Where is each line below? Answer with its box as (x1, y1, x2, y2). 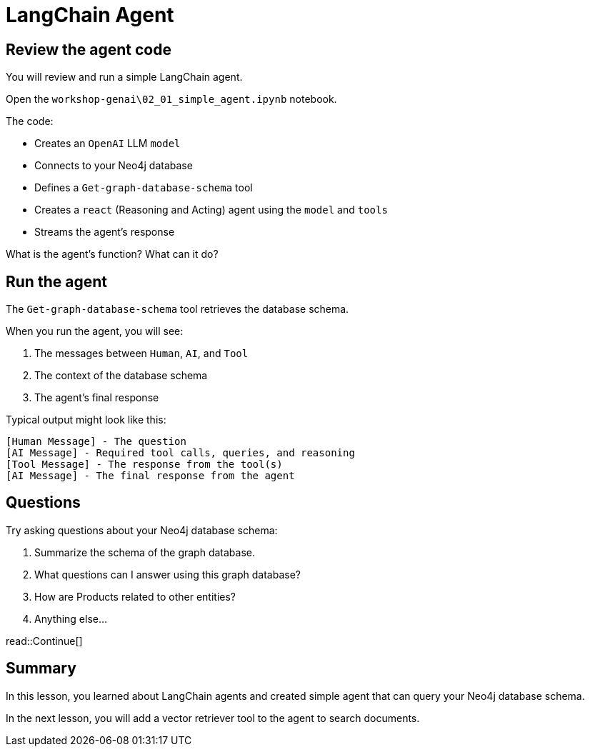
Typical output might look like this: (6, 413, 166, 426)
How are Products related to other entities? (34, 590, 236, 603)
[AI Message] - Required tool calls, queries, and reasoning (6, 447, 355, 459)
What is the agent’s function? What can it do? (6, 248, 219, 261)
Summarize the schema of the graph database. (34, 546, 255, 558)
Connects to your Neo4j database (34, 159, 193, 172)
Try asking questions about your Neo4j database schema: (6, 523, 278, 536)
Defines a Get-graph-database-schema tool (34, 181, 253, 194)
